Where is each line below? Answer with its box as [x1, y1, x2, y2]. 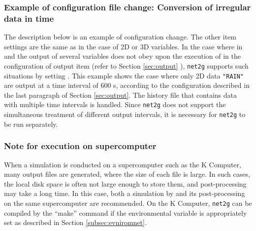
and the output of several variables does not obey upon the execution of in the [4, 51, 241, 61]
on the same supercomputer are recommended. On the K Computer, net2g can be [4, 197, 252, 208]
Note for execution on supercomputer [4, 140, 157, 152]
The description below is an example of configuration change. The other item [4, 32, 236, 42]
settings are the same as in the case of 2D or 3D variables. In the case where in [4, 41, 243, 51]
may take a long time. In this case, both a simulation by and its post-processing [4, 188, 245, 198]
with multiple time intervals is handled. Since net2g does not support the [4, 99, 226, 110]
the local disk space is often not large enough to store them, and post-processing [4, 178, 247, 189]
